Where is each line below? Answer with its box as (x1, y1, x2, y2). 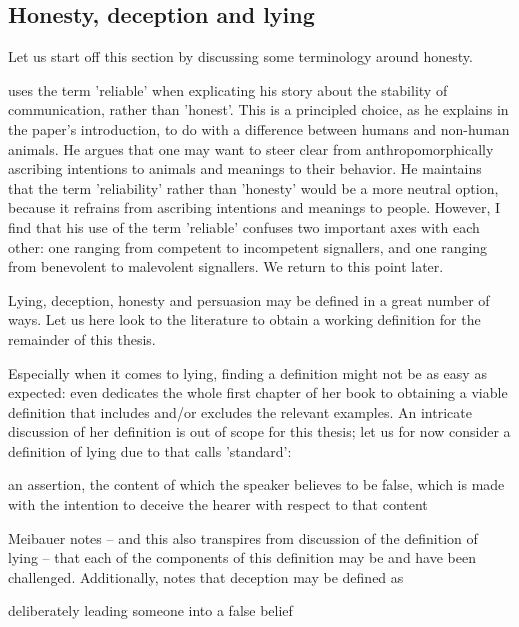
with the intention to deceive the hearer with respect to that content (8, 494, 428, 515)
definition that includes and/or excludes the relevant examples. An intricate (8, 401, 472, 422)
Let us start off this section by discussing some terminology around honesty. (8, 46, 473, 67)
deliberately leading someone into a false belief (8, 600, 293, 621)
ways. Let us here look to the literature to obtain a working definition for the (8, 309, 481, 330)
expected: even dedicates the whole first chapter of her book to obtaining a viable (8, 382, 508, 403)
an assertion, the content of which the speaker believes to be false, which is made (8, 474, 505, 495)
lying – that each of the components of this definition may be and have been (8, 547, 476, 568)
